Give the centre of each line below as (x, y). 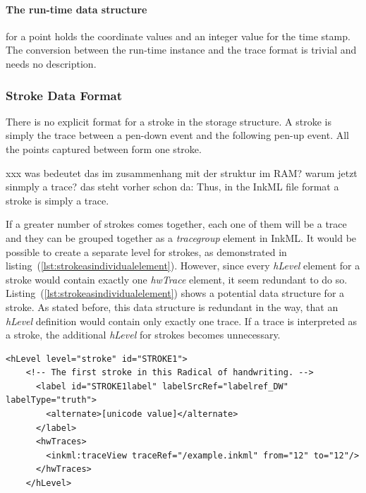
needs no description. (51, 63)
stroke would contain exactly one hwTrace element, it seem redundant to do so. (177, 279)
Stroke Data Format (64, 95)
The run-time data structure (77, 9)
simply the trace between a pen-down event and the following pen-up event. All (177, 135)
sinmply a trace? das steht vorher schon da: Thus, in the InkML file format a (172, 187)
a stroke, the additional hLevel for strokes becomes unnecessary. (143, 335)
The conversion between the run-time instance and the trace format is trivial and (181, 50)
